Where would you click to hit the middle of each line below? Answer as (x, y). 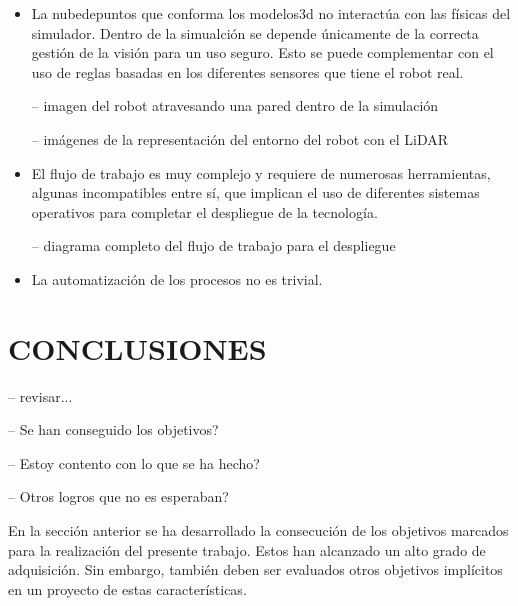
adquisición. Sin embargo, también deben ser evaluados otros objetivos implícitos (255, 569)
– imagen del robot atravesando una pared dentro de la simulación (235, 105)
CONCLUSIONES (137, 347)
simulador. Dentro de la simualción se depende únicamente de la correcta (255, 32)
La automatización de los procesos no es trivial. (177, 278)
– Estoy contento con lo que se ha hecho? (134, 462)
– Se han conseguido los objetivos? (113, 429)
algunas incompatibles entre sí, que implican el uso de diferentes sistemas (255, 192)
